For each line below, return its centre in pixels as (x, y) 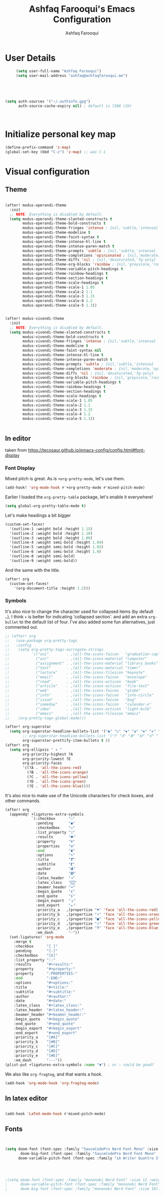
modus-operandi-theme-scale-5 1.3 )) (60, 305)
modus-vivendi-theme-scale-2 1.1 (57, 405)
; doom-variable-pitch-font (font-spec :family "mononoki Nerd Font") (84, 1184)
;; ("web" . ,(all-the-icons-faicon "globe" (73, 691)
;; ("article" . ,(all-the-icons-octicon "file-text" (77, 686)
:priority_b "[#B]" (37, 1042)
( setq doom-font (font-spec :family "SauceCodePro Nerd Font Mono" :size (82, 1149)
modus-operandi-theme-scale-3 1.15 (59, 296)
